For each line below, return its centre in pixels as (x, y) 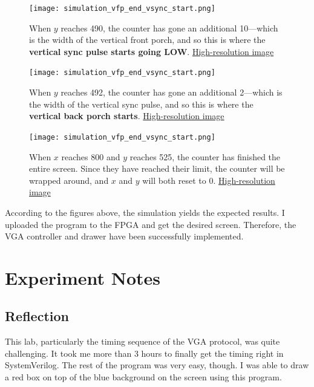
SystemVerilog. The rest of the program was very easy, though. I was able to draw (157, 365)
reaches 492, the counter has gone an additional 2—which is (172, 92)
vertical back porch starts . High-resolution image (127, 116)
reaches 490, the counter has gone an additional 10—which (169, 28)
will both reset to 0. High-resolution (209, 180)
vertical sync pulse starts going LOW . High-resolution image (152, 51)
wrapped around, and (69, 180)
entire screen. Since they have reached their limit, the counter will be (157, 168)
